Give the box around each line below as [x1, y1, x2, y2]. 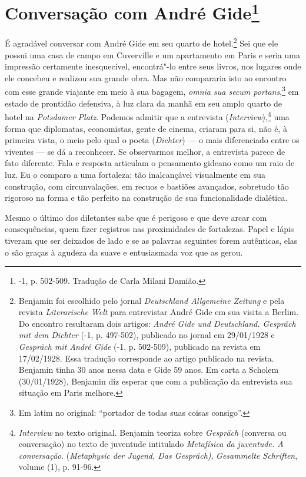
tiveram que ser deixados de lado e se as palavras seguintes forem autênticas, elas [5, 234, 298, 246]
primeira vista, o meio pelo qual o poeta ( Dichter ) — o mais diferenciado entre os [5, 134, 300, 146]
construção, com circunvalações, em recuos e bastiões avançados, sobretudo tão [5, 180, 289, 192]
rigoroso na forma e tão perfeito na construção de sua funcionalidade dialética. [5, 191, 288, 204]
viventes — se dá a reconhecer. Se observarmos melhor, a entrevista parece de [5, 145, 285, 157]
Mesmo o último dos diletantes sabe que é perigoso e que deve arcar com [5, 211, 267, 223]
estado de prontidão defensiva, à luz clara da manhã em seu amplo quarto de [5, 97, 282, 109]
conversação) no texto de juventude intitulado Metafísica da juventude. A [18, 438, 284, 450]
